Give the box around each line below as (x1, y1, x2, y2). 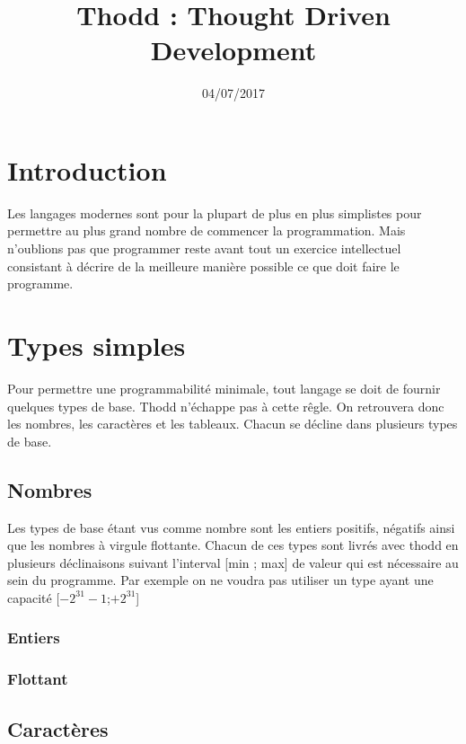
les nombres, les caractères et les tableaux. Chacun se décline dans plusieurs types (7, 414, 458, 433)
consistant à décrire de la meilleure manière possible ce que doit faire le (7, 256, 400, 275)
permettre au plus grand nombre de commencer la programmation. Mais (7, 221, 406, 240)
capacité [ (7, 588, 60, 607)
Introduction (7, 151, 167, 188)
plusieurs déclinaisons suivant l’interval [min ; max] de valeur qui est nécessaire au (7, 553, 459, 571)
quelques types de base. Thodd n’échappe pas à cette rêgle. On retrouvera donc (7, 396, 444, 415)
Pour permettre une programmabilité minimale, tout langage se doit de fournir (7, 378, 441, 397)
